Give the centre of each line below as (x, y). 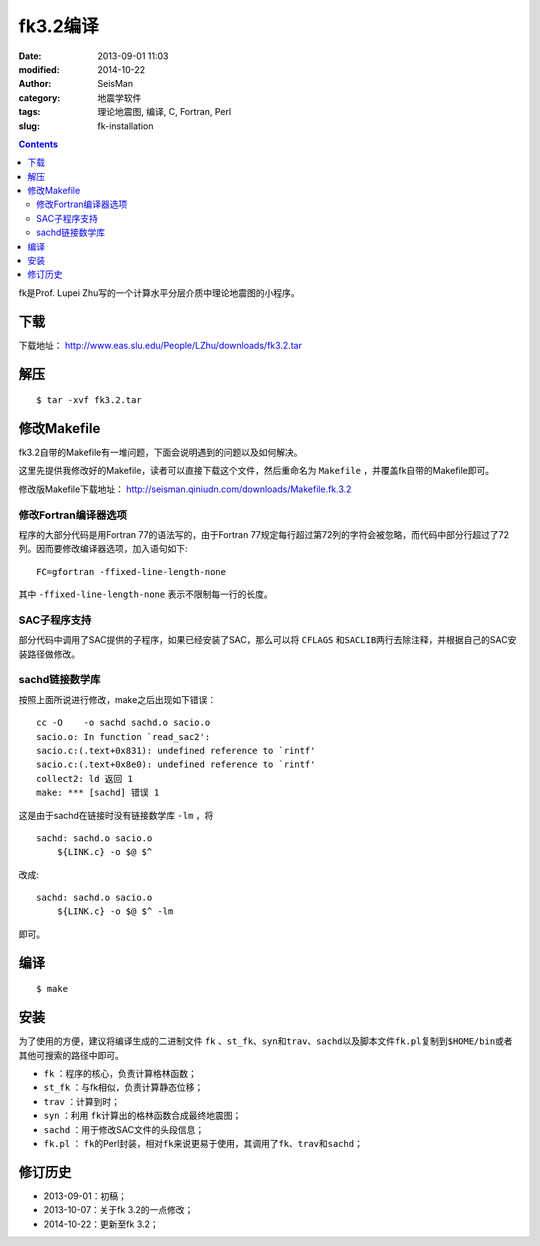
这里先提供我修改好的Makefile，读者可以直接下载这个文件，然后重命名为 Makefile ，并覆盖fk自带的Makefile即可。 (256, 471)
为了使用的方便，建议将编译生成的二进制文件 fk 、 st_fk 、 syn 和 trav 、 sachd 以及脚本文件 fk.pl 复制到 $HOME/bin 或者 (266, 1041)
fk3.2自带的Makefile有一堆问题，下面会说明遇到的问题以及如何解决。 (160, 452)
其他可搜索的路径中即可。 (71, 1055)
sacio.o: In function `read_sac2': (123, 736)
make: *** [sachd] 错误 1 (98, 793)
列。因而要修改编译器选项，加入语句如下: (103, 549)
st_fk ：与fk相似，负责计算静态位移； (123, 1087)
